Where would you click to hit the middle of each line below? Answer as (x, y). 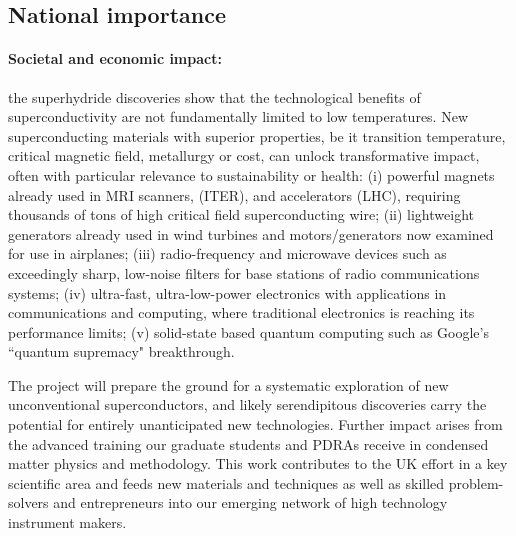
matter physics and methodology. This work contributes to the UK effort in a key (258, 463)
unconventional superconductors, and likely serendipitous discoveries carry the (247, 404)
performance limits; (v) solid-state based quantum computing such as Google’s (248, 331)
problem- (476, 482)
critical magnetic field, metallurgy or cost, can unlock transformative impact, (244, 155)
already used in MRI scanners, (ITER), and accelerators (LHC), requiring (234, 194)
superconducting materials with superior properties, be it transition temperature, (257, 135)
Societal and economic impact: (115, 58)
